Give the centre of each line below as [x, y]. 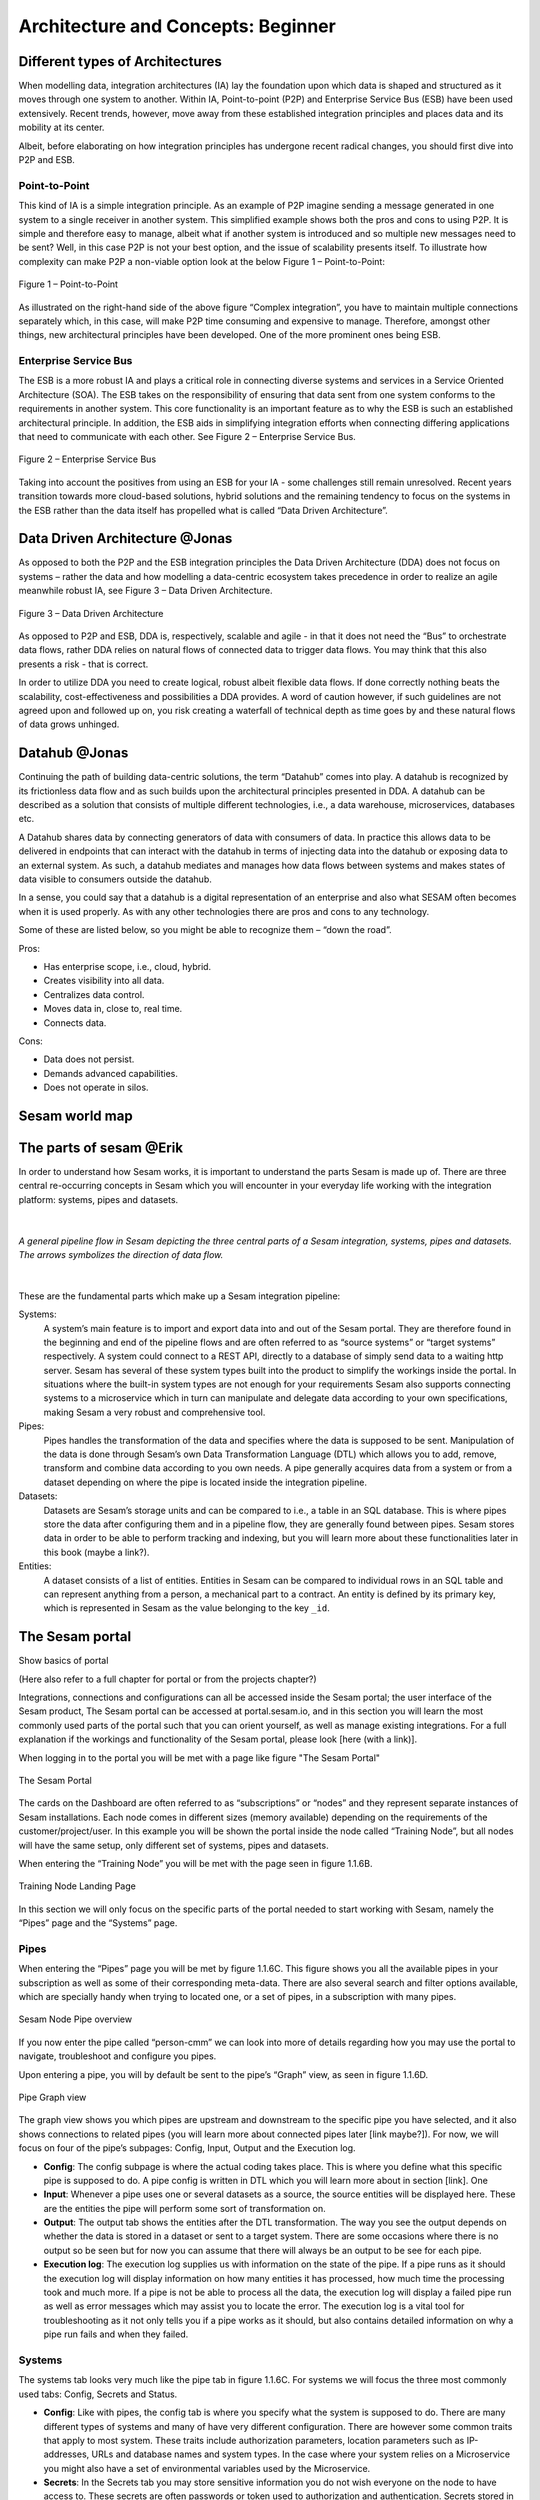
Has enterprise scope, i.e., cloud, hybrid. [127, 966]
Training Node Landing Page [77, 1886]
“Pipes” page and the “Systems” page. [98, 1923]
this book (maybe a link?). [96, 1552]
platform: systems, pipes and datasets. [98, 1199]
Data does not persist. [89, 1059]
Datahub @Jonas [73, 753]
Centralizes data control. [94, 994]
